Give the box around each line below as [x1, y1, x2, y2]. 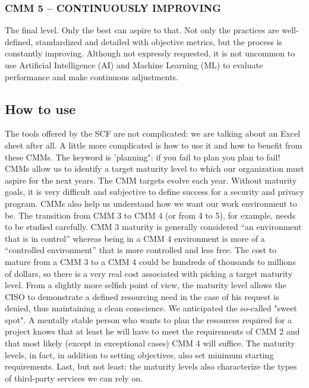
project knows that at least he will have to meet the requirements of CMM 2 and [5, 325, 300, 337]
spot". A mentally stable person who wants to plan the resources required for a [5, 313, 292, 326]
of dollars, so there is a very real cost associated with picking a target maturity [5, 267, 293, 279]
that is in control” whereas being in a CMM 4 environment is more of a [5, 232, 265, 244]
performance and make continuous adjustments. [5, 70, 178, 83]
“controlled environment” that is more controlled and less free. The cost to [5, 244, 277, 256]
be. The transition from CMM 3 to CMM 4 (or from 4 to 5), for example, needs [5, 209, 296, 221]
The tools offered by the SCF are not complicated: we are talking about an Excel [5, 127, 301, 140]
